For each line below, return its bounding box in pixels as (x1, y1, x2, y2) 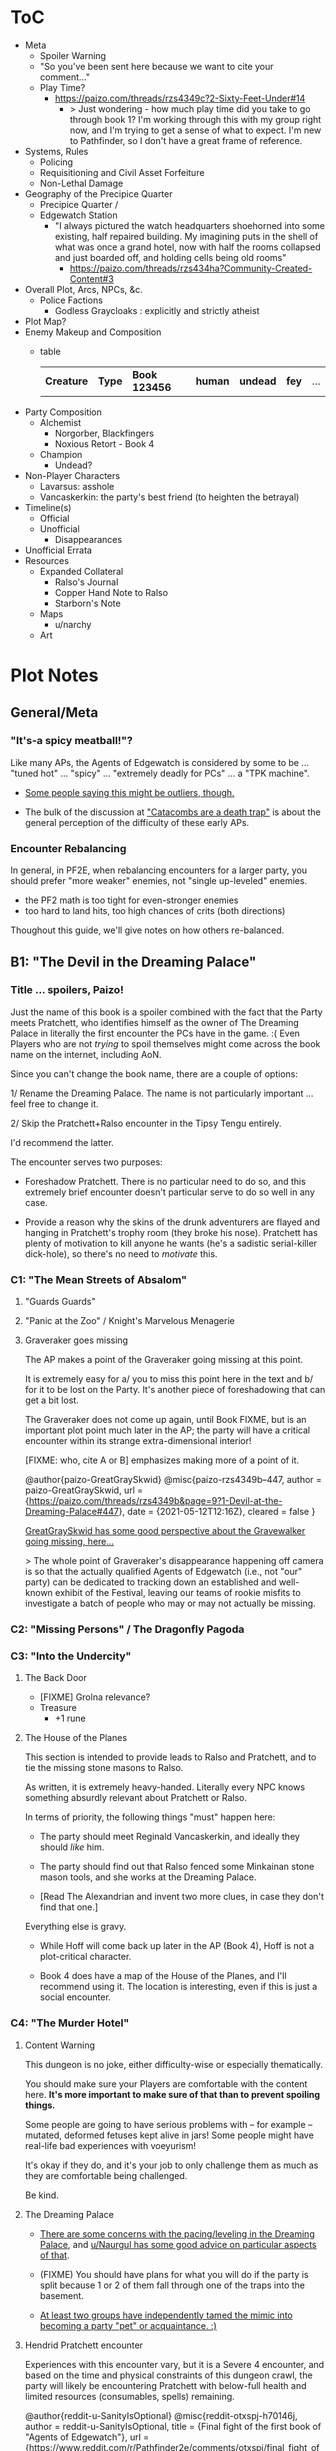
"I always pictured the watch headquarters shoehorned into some (54, 219, 326, 231)
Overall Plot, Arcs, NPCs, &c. (24, 283, 143, 295)
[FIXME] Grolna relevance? (39, 1691, 151, 1703)
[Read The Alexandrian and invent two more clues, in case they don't (39, 1891, 325, 1903)
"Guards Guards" (24, 1296, 96, 1308)
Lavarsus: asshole (39, 480, 115, 492)
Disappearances (54, 533, 123, 545)
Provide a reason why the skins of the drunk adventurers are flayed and (24, 1216, 321, 1228)
